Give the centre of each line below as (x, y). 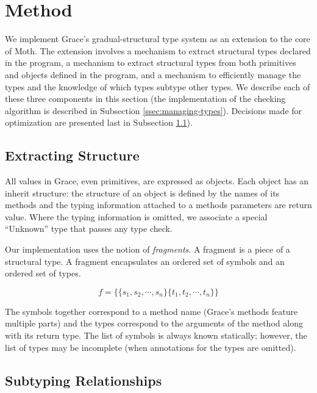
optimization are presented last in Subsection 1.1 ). (99, 122)
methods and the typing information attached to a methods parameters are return (158, 205)
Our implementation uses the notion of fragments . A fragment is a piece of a (148, 249)
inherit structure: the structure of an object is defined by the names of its (142, 193)
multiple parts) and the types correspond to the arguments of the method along (154, 323)
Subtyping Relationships (84, 380)
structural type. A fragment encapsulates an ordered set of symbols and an (145, 261)
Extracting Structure (72, 155)
